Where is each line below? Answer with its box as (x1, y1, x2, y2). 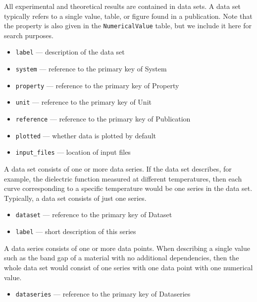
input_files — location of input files (15, 147, 131, 157)
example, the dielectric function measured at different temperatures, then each (4, 173, 242, 183)
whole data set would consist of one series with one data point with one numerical (4, 262, 253, 272)
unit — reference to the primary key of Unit (15, 97, 152, 107)
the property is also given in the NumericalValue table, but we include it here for (4, 20, 252, 31)
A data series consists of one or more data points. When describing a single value (4, 242, 250, 253)
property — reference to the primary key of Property (15, 80, 179, 90)
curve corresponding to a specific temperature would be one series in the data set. (4, 183, 253, 193)
